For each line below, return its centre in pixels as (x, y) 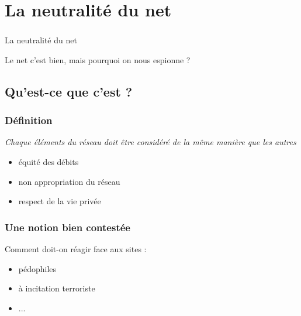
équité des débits (49, 162)
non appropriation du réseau (69, 181)
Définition (29, 120)
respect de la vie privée (60, 201)
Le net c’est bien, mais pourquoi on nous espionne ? (98, 59)
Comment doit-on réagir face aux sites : (76, 249)
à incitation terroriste (57, 288)
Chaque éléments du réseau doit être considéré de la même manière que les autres (150, 142)
